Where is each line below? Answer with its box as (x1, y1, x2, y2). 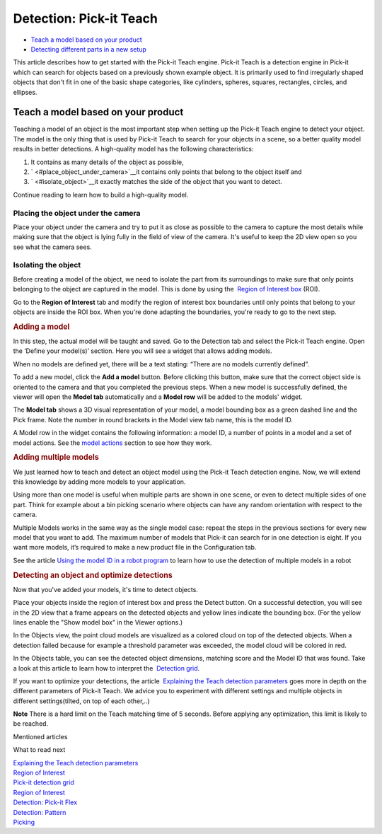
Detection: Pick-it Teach (13, 11, 158, 26)
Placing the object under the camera (13, 208, 141, 218)
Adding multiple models (13, 453, 99, 463)
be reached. (13, 719, 49, 728)
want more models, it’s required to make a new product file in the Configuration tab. (13, 543, 257, 552)
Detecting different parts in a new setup (30, 45, 146, 53)
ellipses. (13, 88, 37, 96)
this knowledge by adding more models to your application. (13, 477, 186, 486)
